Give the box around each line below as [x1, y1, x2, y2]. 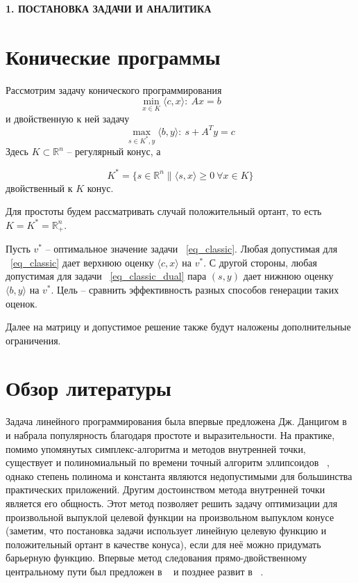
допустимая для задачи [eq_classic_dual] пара [6, 269, 207, 283]
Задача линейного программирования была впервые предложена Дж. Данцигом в [6, 414, 347, 429]
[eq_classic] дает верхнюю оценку [10, 255, 154, 269]
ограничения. [6, 333, 61, 347]
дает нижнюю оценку [243, 269, 334, 283]
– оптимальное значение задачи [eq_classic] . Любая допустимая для [45, 241, 338, 256]
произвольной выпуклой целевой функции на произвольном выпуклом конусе [6, 509, 334, 524]
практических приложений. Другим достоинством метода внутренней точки [6, 482, 325, 497]
